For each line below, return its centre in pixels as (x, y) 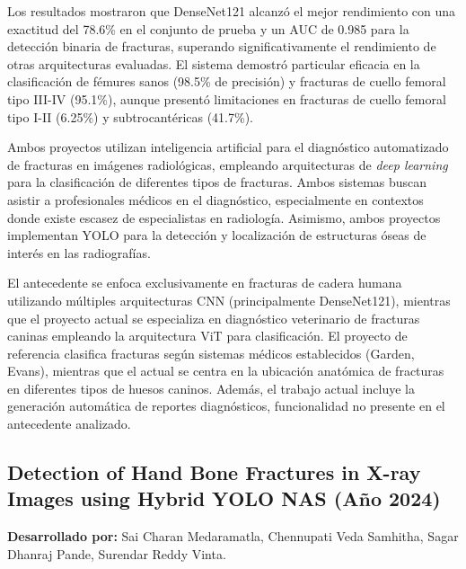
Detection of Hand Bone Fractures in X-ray (214, 472)
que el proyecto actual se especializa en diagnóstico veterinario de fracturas (214, 318)
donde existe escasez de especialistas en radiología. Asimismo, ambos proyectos (224, 217)
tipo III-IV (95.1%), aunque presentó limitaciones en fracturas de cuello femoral (227, 98)
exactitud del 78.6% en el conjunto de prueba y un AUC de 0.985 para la (208, 28)
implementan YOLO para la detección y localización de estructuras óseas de (217, 235)
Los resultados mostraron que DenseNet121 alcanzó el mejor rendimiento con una (232, 11)
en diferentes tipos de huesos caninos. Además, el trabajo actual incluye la (211, 388)
